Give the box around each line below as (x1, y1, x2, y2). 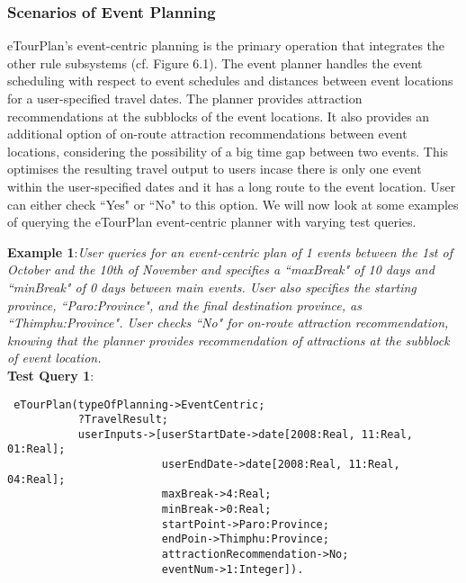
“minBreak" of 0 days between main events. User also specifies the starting (7, 277, 417, 296)
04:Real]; (7, 472, 66, 486)
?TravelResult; (77, 413, 168, 426)
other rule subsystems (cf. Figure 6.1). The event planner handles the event (7, 53, 423, 72)
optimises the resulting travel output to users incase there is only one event (7, 159, 422, 178)
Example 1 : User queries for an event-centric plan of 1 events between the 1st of (7, 242, 453, 261)
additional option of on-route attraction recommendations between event (7, 124, 408, 143)
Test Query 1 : (7, 365, 94, 384)
